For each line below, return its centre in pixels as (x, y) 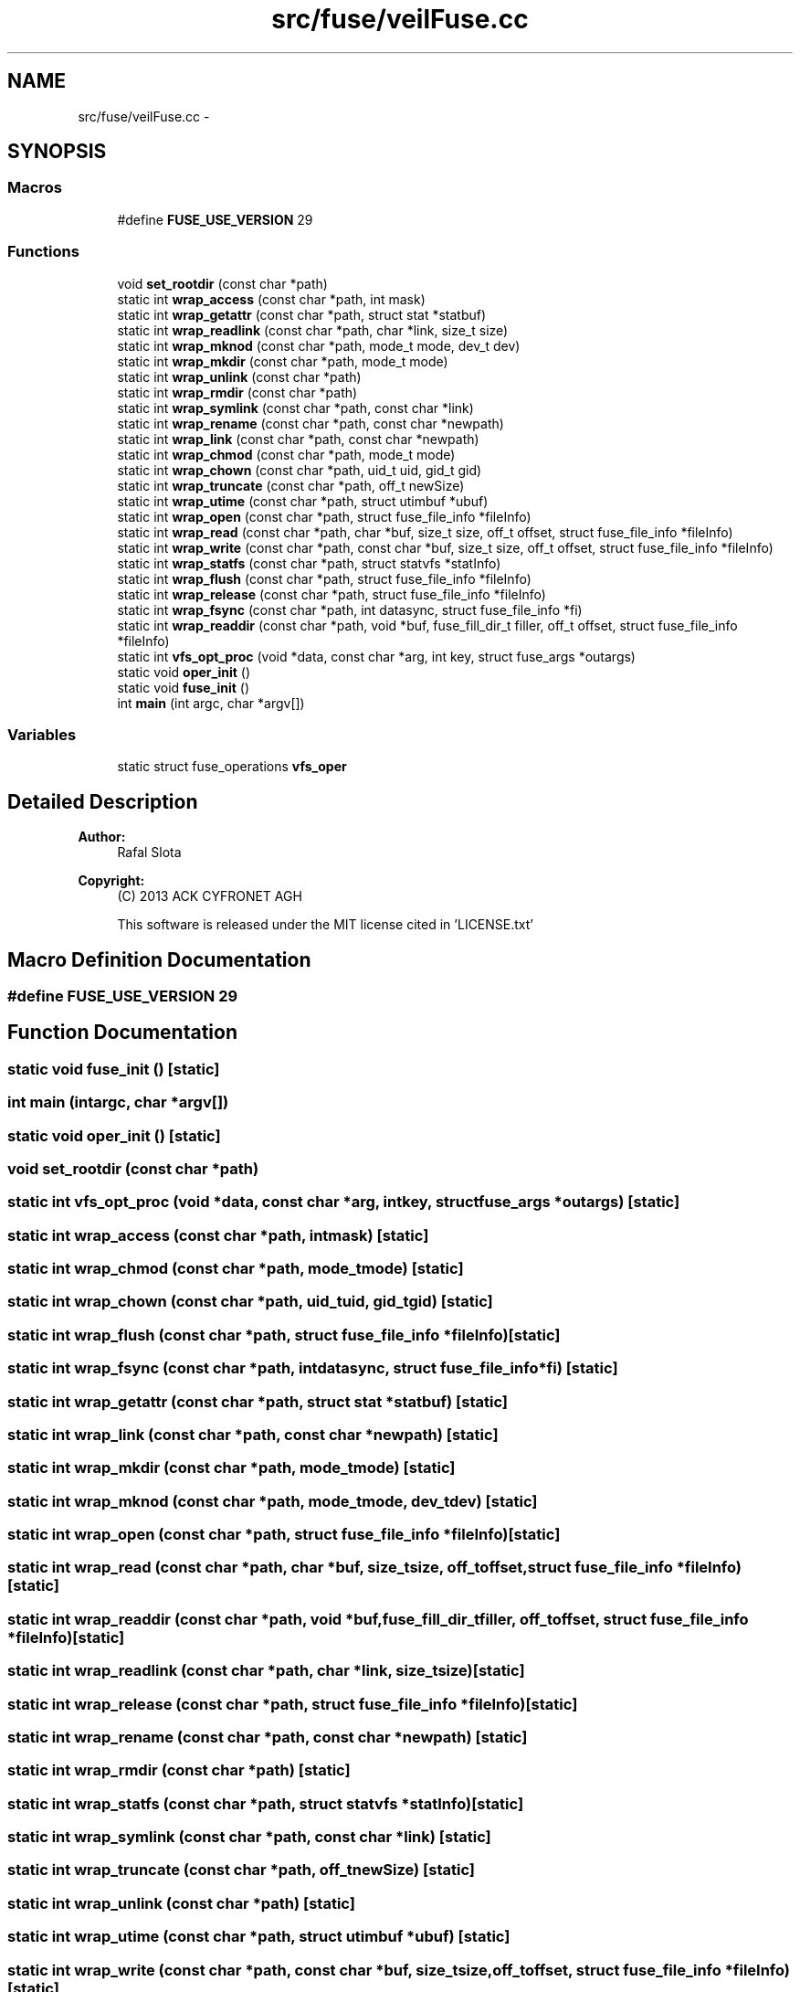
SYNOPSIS (57, 152)
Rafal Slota (149, 853)
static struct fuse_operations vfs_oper (232, 767)
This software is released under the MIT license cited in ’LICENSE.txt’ (325, 925)
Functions (43, 252)
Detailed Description (103, 801)
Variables (42, 734)
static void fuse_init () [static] (114, 1069)
